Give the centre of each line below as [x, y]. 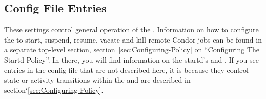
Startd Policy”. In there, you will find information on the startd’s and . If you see [131, 59]
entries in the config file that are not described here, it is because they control [126, 70]
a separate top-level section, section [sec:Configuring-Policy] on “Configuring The [132, 50]
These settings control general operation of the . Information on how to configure [131, 29]
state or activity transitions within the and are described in [97, 80]
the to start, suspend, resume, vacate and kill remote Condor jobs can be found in [133, 39]
